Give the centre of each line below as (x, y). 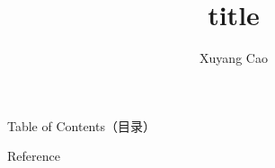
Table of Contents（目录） (81, 125)
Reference (34, 156)
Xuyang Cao (234, 58)
